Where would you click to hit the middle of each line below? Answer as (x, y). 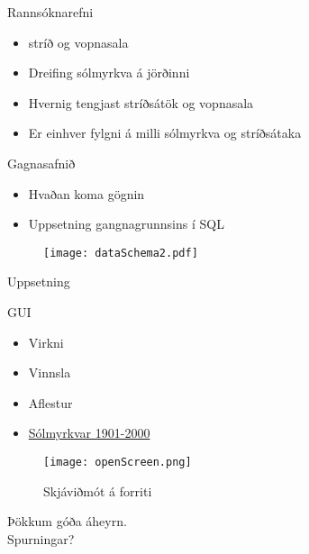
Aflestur (50, 402)
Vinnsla (50, 372)
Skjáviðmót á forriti (98, 490)
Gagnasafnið (41, 163)
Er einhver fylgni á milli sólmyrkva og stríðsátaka (165, 133)
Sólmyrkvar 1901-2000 (89, 433)
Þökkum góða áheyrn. (67, 521)
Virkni (46, 342)
